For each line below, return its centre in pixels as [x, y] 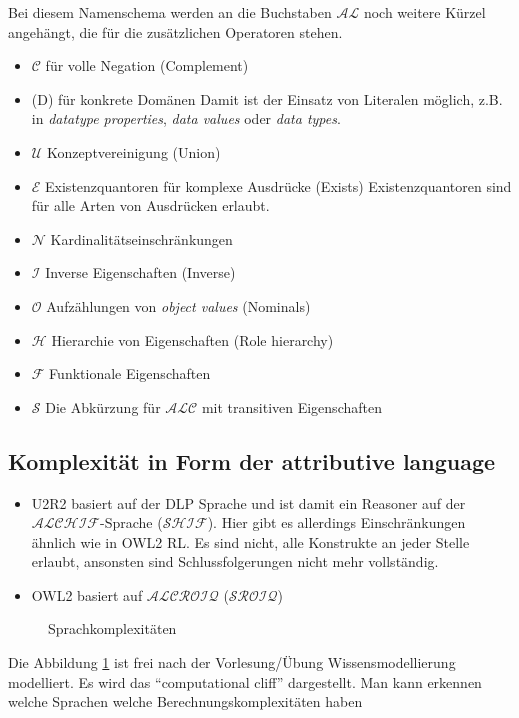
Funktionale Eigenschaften [130, 373]
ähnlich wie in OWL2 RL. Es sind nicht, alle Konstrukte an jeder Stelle [250, 541]
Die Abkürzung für [103, 406]
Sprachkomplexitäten [112, 628]
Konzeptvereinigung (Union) [133, 151]
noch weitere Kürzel [424, 12]
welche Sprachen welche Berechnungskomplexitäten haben [185, 701]
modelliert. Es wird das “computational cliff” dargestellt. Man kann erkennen [245, 681]
